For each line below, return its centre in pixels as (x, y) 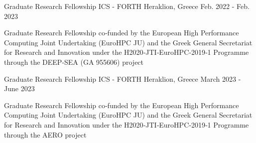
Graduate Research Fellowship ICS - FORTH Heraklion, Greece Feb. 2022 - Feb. (127, 6)
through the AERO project (45, 134)
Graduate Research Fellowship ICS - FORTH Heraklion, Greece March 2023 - (123, 78)
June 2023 (19, 88)
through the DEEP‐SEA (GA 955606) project (74, 62)
